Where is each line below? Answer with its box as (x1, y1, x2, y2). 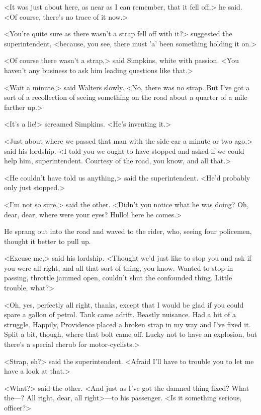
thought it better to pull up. (4, 235, 91, 246)
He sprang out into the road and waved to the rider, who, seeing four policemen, (4, 226, 252, 236)
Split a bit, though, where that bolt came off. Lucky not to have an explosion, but (4, 329, 257, 339)
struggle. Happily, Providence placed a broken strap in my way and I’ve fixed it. (4, 319, 251, 329)
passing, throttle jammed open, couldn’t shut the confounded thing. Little (4, 272, 232, 283)
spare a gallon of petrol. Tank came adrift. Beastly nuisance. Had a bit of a (4, 309, 236, 320)
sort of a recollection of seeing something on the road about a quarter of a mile (4, 92, 247, 102)
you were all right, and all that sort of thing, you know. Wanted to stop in (4, 262, 233, 273)
